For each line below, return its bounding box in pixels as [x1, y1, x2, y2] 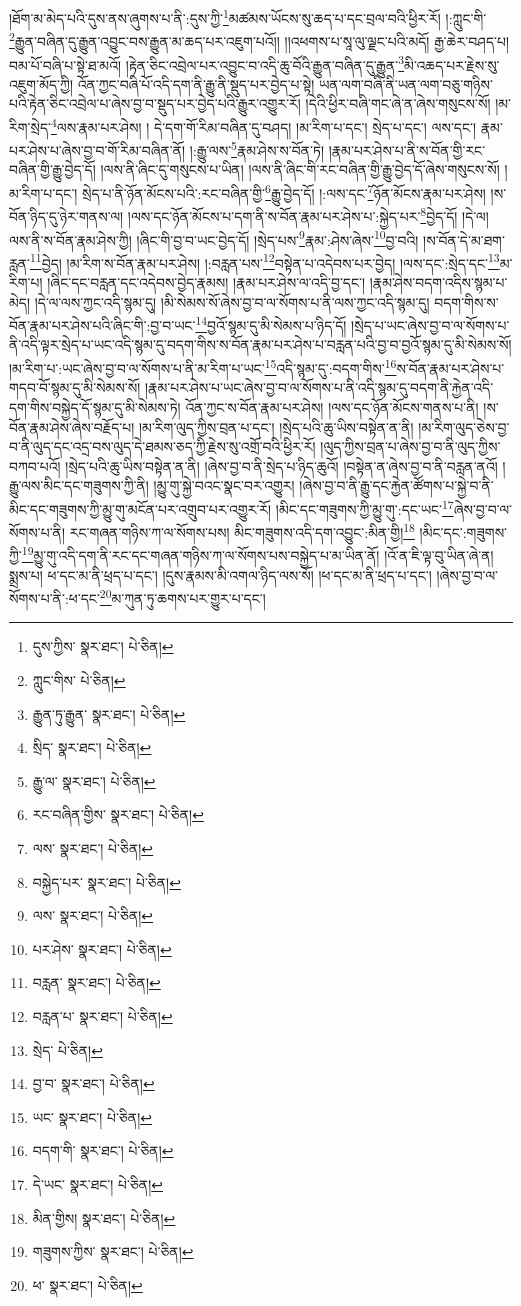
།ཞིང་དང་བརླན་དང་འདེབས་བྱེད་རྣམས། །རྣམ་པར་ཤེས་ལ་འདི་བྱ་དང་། [47, 272, 366, 293]
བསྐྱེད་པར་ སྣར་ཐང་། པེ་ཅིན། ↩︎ [32, 871, 181, 892]
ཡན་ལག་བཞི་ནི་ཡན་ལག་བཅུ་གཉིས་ [319, 73, 493, 94]
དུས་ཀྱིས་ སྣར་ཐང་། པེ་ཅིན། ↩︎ [32, 636, 174, 657]
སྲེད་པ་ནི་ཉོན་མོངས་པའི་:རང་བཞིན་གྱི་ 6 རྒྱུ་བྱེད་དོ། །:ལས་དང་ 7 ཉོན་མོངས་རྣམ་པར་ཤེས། [82, 180, 486, 203]
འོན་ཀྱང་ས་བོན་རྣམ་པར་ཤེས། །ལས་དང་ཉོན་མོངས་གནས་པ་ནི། [185, 396, 479, 417]
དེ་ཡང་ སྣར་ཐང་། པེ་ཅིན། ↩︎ [32, 1173, 164, 1194]
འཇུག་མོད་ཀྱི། [9, 73, 73, 94]
